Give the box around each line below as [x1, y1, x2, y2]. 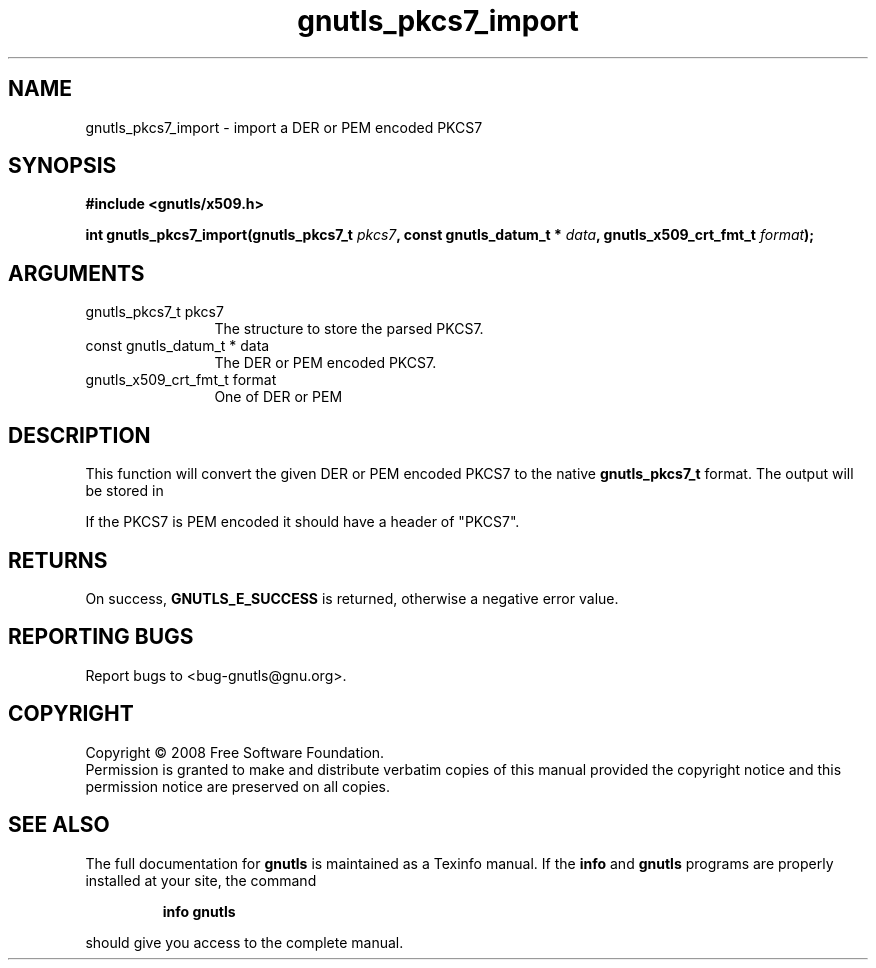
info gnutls [162, 902, 236, 920]
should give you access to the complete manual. [85, 933, 404, 951]
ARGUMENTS [8, 260, 145, 286]
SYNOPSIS [8, 153, 117, 179]
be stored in [85, 482, 164, 500]
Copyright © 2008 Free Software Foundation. [85, 743, 385, 761]
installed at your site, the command [85, 871, 317, 889]
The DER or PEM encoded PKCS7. [214, 354, 437, 372]
